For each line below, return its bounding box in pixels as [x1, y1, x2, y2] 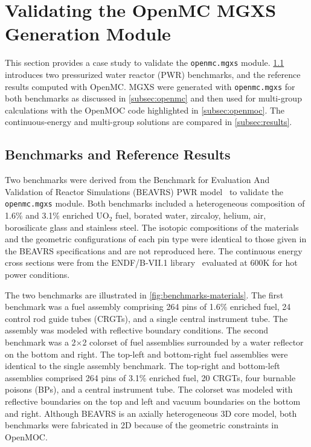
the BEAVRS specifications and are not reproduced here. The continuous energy [5, 244, 303, 257]
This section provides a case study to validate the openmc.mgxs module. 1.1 [5, 56, 284, 69]
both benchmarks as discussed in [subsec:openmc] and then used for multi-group [5, 92, 302, 105]
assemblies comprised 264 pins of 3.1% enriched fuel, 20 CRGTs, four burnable [5, 371, 296, 384]
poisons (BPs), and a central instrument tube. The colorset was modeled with [5, 383, 293, 396]
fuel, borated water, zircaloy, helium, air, [115, 209, 266, 222]
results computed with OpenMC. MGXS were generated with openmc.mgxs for [5, 80, 295, 92]
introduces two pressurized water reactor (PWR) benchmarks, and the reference [5, 68, 301, 80]
